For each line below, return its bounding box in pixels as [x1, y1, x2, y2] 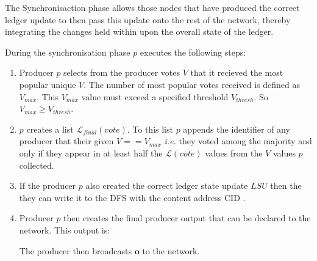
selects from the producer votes [63, 66, 180, 79]
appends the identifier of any [183, 122, 290, 135]
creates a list [26, 122, 74, 135]
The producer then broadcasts [19, 244, 132, 257]
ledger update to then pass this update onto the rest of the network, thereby [5, 13, 291, 26]
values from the [205, 146, 263, 159]
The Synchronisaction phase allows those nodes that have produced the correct [5, 1, 300, 13]
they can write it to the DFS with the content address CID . [19, 191, 246, 204]
